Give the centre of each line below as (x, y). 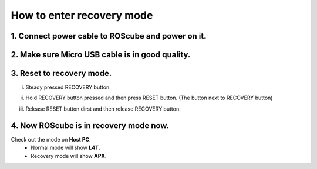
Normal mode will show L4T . (65, 148)
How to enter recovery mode (82, 15)
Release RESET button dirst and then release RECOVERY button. (103, 109)
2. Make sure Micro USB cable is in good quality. (101, 55)
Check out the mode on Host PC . (51, 139)
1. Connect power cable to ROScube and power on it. (109, 36)
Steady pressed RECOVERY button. (68, 87)
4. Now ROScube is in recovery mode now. (90, 125)
